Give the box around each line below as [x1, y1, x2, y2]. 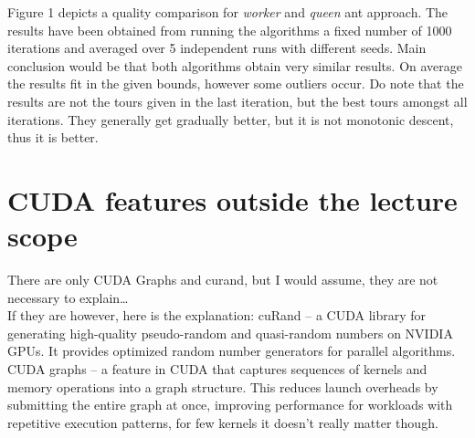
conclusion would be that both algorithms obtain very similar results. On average [7, 56, 462, 75]
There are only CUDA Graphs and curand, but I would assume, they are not [7, 270, 438, 289]
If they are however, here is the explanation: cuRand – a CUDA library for [7, 306, 427, 325]
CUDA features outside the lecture [7, 181, 458, 218]
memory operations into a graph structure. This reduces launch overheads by [7, 377, 438, 396]
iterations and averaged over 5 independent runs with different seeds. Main [7, 38, 427, 57]
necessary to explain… [7, 287, 129, 307]
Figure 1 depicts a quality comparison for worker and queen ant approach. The [7, 3, 449, 21]
